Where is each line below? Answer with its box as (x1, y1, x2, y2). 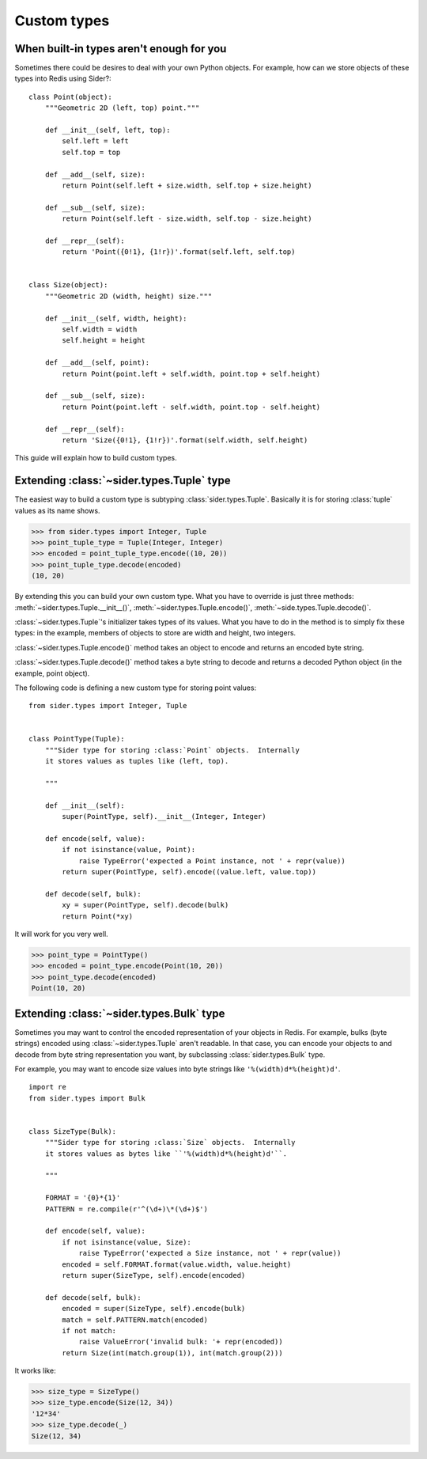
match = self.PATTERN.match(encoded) (62, 1315, 209, 1324)
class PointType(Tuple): (28, 734, 125, 744)
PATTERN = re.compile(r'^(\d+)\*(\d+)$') (44, 1204, 209, 1214)
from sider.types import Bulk (28, 1093, 146, 1103)
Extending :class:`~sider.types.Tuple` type (14, 474, 231, 487)
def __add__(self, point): (44, 358, 150, 367)
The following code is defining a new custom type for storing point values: (14, 683, 257, 692)
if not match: (62, 1326, 117, 1335)
